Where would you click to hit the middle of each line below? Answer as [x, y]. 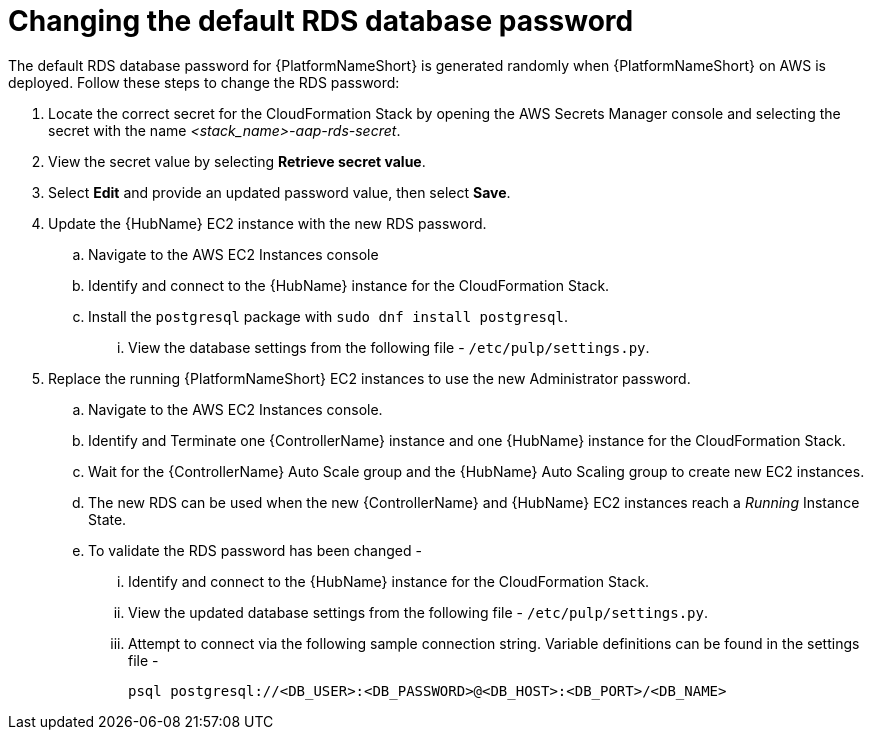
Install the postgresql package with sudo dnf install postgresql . [328, 316]
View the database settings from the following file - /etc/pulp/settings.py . [389, 347]
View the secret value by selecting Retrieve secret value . [237, 161]
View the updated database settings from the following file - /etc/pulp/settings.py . [418, 612]
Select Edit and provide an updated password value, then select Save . [279, 192]
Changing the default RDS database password [321, 21]
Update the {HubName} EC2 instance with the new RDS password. [267, 223]
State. [107, 519]
